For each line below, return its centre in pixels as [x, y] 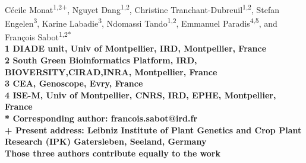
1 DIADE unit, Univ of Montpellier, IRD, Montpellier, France [136, 48]
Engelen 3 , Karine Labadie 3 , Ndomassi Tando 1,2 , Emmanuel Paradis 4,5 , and [141, 22]
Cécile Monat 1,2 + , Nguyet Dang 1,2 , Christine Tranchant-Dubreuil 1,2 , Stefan [142, 8]
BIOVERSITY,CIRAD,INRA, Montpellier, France [111, 71]
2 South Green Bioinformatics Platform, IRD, [101, 60]
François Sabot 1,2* [38, 36]
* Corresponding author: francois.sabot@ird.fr [101, 118]
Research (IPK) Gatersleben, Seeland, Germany [106, 141]
